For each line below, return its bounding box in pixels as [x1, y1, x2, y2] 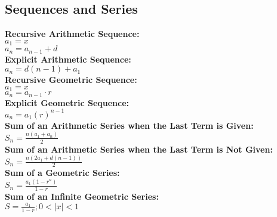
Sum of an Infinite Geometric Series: [5, 190, 159, 203]
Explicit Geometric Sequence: [5, 96, 130, 108]
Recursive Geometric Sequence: [5, 73, 137, 86]
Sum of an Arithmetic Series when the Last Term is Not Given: [5, 142, 273, 155]
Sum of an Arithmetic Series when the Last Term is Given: [5, 119, 254, 131]
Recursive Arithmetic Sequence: [5, 27, 140, 40]
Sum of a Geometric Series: [5, 166, 120, 179]
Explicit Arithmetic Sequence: [5, 52, 131, 65]
